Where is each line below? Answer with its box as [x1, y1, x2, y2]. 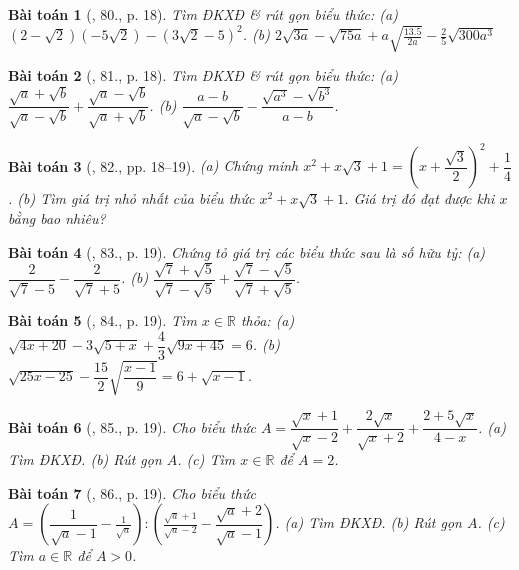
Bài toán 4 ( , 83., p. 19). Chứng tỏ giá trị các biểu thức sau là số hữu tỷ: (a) [8, 241, 486, 262]
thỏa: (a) [240, 310, 295, 331]
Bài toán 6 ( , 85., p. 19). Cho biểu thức [8, 416, 256, 437]
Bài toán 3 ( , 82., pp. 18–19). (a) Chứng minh [8, 155, 299, 176]
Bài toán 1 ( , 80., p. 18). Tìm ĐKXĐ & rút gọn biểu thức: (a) [8, 4, 398, 24]
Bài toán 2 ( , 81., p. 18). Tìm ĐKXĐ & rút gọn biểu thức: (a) [8, 65, 398, 86]
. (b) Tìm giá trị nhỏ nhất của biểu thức [8, 188, 255, 209]
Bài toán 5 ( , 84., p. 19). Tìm [8, 310, 197, 331]
